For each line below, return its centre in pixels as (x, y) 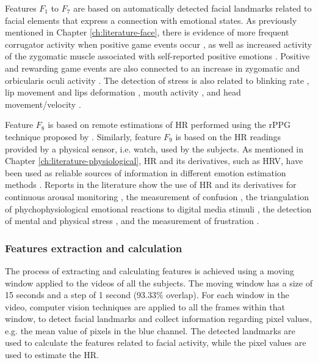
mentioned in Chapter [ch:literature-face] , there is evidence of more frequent (147, 32)
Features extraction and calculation (94, 248)
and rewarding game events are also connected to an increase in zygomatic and (152, 68)
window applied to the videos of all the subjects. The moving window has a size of (159, 283)
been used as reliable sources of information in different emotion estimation (146, 172)
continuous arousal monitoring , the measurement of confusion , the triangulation (157, 196)
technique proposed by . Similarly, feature (83, 136)
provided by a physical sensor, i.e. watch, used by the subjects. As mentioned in (154, 148)
